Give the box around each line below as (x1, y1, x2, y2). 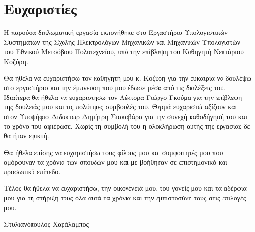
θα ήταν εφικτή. (4, 131, 49, 141)
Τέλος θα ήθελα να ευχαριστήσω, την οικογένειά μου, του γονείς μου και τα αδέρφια (4, 183, 247, 193)
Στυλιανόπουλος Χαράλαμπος (4, 219, 89, 229)
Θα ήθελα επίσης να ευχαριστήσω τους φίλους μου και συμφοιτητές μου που (4, 147, 223, 157)
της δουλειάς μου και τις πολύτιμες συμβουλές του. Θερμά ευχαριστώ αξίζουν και (4, 101, 237, 112)
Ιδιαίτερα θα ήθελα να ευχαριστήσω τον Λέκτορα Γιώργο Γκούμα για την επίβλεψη (4, 92, 242, 102)
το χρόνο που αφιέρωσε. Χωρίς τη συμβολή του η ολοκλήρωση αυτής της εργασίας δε (4, 121, 250, 131)
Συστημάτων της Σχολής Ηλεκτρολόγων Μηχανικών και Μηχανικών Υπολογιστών (4, 36, 240, 47)
